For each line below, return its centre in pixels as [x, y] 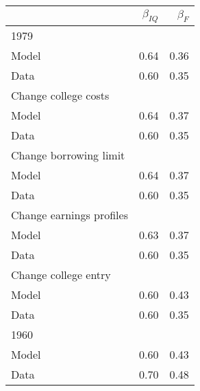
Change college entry [61, 275]
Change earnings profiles [70, 215]
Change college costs [60, 96]
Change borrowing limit [68, 155]
